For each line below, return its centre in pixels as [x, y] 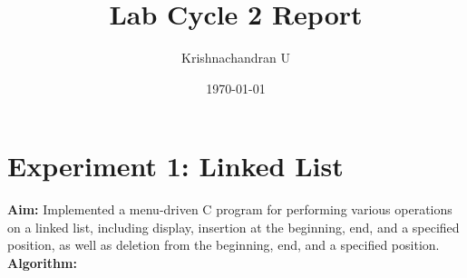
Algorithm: [42, 263]
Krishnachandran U [236, 58]
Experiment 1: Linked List [175, 166]
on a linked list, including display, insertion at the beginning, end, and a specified [233, 227]
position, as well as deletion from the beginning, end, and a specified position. [224, 245]
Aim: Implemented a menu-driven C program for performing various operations [230, 209]
